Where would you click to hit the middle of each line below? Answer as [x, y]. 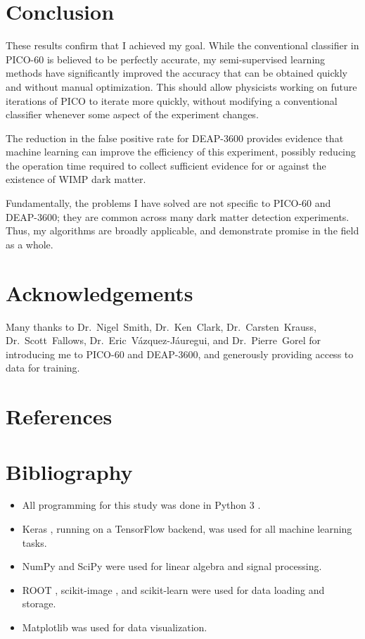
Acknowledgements [100, 292]
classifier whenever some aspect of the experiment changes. [132, 114]
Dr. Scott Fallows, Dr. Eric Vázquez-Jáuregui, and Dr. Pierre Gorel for [163, 340]
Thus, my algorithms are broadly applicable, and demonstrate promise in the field [182, 230]
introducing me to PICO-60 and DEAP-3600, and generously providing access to [180, 354]
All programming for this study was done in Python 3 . [141, 505]
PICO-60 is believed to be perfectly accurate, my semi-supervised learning [166, 59]
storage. [39, 603]
